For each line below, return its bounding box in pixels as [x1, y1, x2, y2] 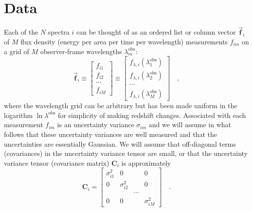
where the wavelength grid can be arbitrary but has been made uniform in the [4, 100, 237, 111]
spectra [48, 27, 70, 37]
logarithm [4, 110, 33, 120]
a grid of [4, 46, 29, 56]
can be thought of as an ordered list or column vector [76, 27, 236, 37]
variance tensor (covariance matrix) [4, 157, 109, 168]
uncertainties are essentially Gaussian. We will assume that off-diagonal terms [4, 138, 236, 149]
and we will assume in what [148, 119, 232, 130]
